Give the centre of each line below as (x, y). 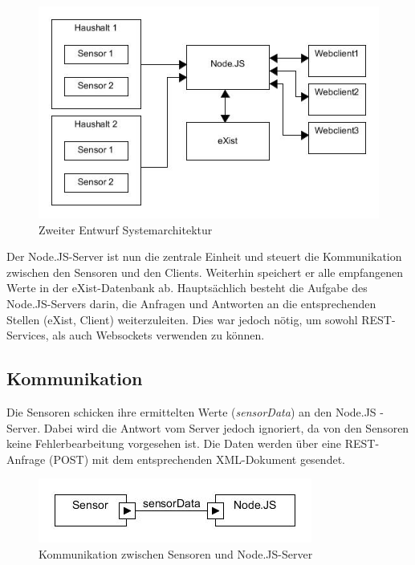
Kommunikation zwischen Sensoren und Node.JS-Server (176, 553)
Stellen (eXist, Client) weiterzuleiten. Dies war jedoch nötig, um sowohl (182, 319)
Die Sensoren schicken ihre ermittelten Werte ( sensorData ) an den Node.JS (191, 411)
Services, (28, 335)
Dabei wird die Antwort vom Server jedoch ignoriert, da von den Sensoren (226, 427)
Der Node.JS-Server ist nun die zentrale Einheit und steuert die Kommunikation (204, 256)
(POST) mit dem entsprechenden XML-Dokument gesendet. (197, 459)
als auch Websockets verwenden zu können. (159, 335)
